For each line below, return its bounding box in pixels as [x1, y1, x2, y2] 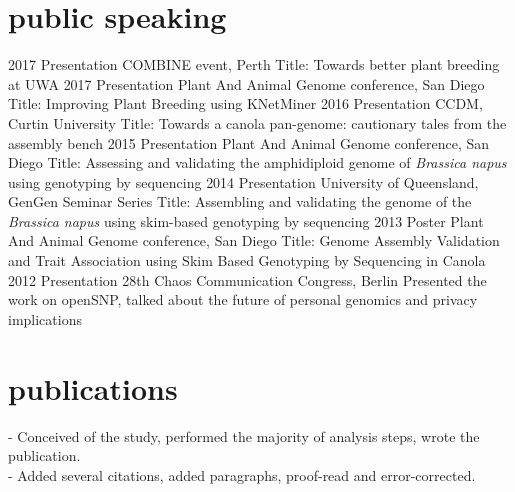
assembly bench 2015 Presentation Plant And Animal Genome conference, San [8, 132, 490, 153]
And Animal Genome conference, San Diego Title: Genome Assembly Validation [8, 230, 500, 251]
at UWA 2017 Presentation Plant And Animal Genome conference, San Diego [8, 73, 485, 94]
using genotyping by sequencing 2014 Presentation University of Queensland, [8, 171, 479, 192]
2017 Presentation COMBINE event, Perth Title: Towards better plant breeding [8, 54, 500, 75]
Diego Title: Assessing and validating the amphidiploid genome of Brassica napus [8, 152, 507, 173]
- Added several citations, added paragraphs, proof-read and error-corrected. [8, 464, 476, 485]
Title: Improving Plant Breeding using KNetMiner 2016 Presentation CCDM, [8, 93, 483, 114]
